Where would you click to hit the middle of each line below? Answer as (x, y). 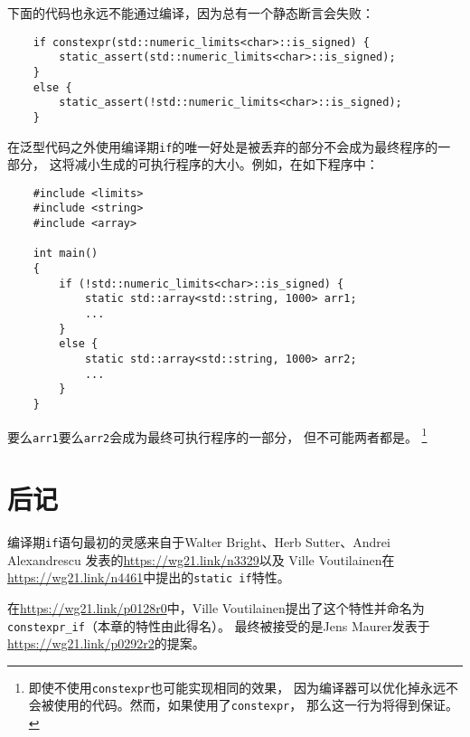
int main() (66, 254)
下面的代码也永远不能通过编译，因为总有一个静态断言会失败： (191, 13)
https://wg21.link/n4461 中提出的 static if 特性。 (149, 577)
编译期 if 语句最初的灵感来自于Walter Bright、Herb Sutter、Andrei (199, 542)
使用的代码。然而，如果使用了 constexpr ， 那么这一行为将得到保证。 (256, 705)
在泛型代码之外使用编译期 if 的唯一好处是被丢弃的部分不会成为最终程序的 (223, 146)
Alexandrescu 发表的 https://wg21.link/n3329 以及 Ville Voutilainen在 (201, 559)
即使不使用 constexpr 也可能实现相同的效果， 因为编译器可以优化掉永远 (237, 687)
